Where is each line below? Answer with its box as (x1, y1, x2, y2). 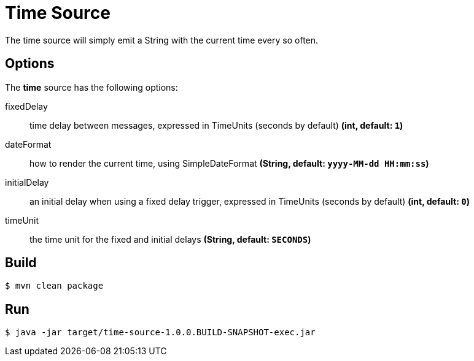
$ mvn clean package (5, 281, 104, 291)
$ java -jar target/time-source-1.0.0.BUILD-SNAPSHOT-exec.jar (5, 327, 316, 338)
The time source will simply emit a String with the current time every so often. (5, 34, 319, 45)
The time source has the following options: (5, 82, 178, 93)
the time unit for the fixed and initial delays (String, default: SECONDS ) (29, 234, 311, 245)
